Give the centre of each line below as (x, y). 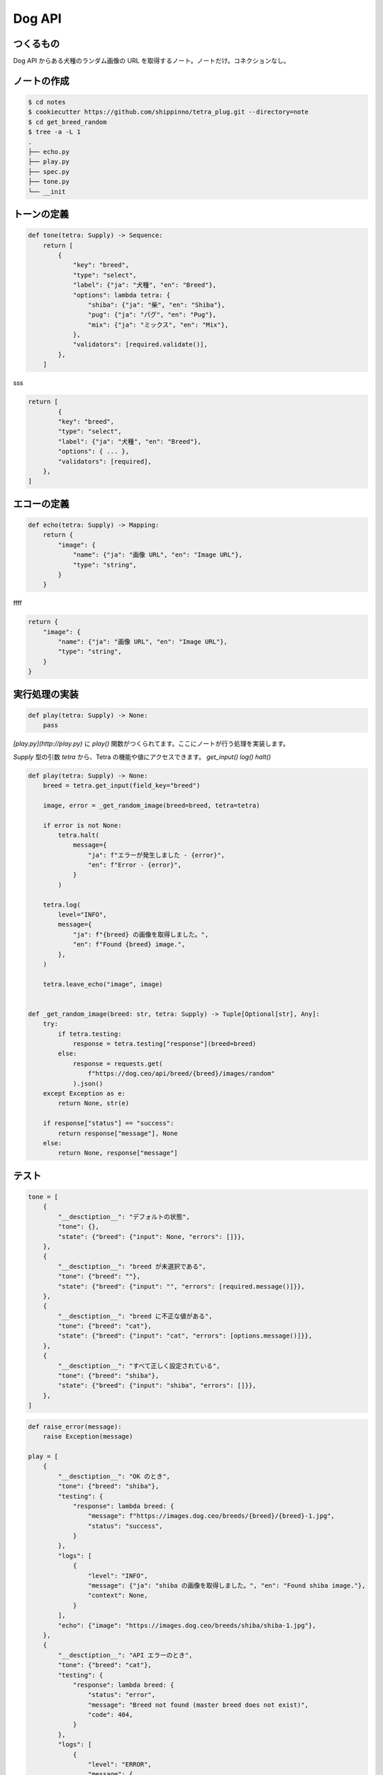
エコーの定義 (41, 504)
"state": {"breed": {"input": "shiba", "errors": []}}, (157, 1386)
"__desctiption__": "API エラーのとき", (125, 1655)
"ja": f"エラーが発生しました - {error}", (156, 855)
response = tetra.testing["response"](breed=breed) (165, 1044)
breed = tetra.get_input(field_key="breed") (122, 785)
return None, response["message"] (118, 1153)
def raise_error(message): (75, 1426)
